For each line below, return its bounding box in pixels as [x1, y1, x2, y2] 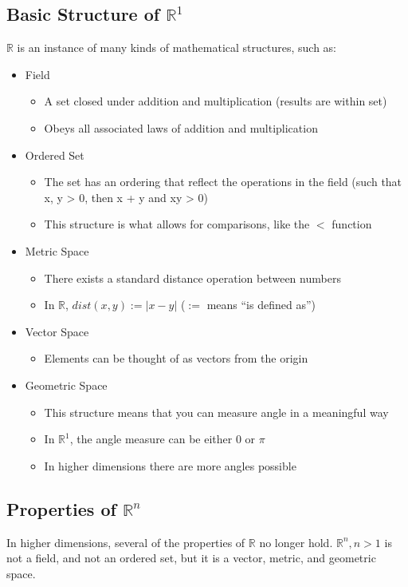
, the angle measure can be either [69, 430, 233, 447]
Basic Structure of [6, 2, 160, 26]
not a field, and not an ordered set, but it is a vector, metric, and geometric [6, 549, 376, 566]
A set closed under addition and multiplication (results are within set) [44, 93, 387, 109]
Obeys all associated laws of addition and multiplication [44, 119, 318, 136]
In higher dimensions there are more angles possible [44, 457, 296, 474]
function [331, 216, 372, 232]
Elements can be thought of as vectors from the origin [44, 350, 308, 367]
